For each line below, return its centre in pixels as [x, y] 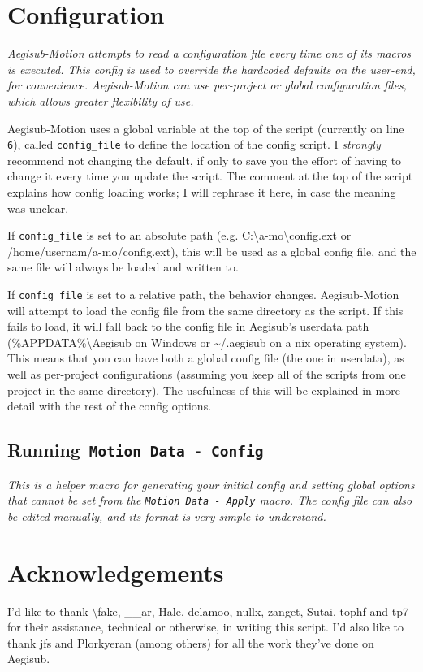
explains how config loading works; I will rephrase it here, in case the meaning [202, 191]
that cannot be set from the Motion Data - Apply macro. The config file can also [210, 500]
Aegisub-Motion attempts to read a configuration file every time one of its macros [209, 53]
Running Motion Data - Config [136, 450]
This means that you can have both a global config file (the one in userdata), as [206, 358]
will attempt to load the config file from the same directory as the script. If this [205, 310]
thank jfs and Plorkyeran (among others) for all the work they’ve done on [191, 642]
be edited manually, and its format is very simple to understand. [167, 516]
